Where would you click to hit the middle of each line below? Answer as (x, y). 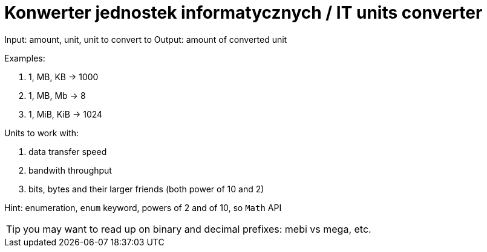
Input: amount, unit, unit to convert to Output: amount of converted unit (146, 39)
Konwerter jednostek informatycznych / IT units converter (243, 13)
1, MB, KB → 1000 (64, 77)
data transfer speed (68, 151)
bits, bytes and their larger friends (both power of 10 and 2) (146, 189)
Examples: (25, 58)
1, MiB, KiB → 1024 (66, 114)
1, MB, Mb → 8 (57, 95)
